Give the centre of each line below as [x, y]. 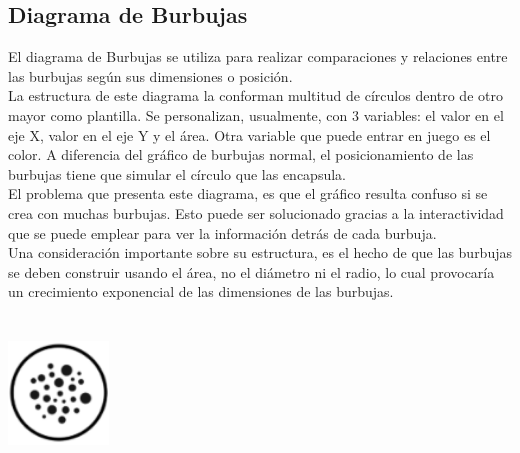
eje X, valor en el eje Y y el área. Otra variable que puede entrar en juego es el [249, 134]
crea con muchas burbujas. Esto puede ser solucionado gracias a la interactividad [256, 212]
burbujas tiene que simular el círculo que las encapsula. [177, 173]
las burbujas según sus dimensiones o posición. [150, 75]
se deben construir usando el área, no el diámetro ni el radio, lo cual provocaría [251, 271]
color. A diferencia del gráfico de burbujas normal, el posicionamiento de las [241, 154]
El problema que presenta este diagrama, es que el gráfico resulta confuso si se [248, 193]
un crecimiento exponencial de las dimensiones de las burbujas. [201, 291]
